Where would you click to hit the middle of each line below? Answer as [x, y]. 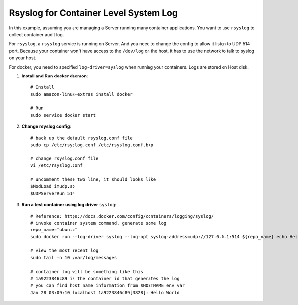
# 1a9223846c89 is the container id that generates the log [105, 279]
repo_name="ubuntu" [54, 230]
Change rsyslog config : [46, 126]
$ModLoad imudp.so [53, 187]
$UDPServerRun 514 [53, 193]
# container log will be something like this [87, 271]
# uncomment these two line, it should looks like [93, 179]
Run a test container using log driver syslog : [69, 205]
